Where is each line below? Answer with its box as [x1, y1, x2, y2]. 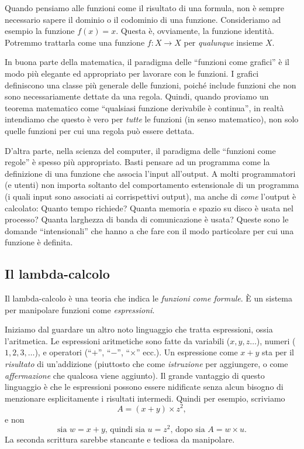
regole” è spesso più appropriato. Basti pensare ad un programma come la [5, 156, 270, 168]
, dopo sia [170, 426, 205, 434]
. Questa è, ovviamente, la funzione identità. [116, 25, 274, 37]
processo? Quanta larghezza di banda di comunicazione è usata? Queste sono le [5, 213, 289, 225]
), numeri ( [256, 334, 296, 347]
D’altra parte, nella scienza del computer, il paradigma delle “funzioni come [5, 144, 276, 156]
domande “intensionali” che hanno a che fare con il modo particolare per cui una [5, 224, 294, 237]
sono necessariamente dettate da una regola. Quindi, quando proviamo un [5, 90, 269, 102]
